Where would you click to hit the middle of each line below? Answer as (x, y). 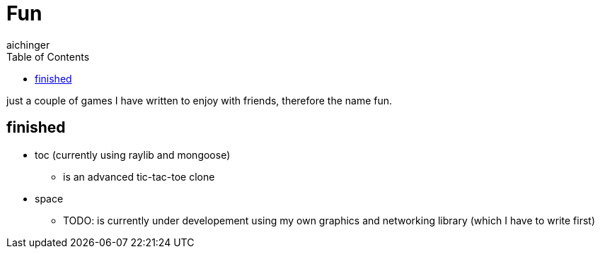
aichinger (28, 44)
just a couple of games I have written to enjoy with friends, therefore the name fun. (200, 100)
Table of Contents (48, 56)
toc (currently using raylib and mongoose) (133, 155)
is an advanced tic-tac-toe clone (139, 176)
